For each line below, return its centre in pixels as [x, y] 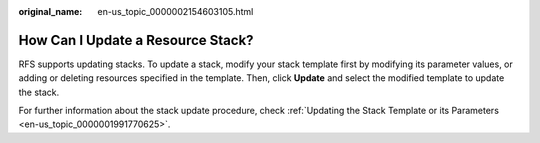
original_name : [50, 11]
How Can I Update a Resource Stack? [136, 40]
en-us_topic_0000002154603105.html [175, 11]
